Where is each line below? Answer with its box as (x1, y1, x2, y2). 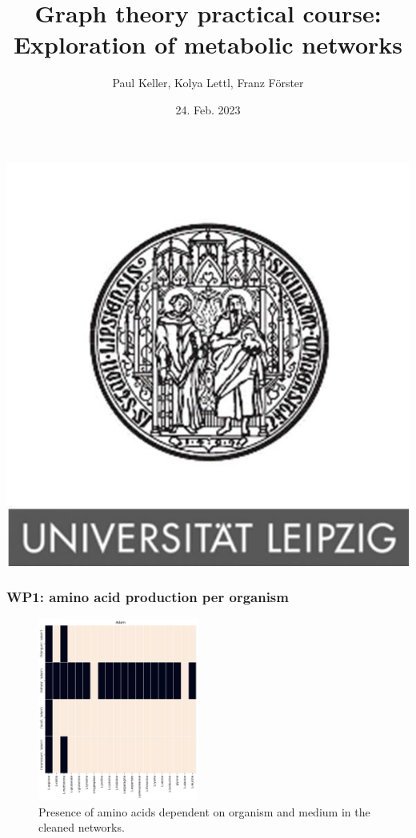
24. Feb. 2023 (175, 101, 241, 118)
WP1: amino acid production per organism (6, 587, 289, 607)
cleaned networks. (38, 819, 125, 836)
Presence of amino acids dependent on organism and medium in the (38, 803, 370, 820)
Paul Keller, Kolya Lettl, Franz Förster (112, 74, 304, 91)
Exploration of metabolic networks (13, 28, 403, 61)
